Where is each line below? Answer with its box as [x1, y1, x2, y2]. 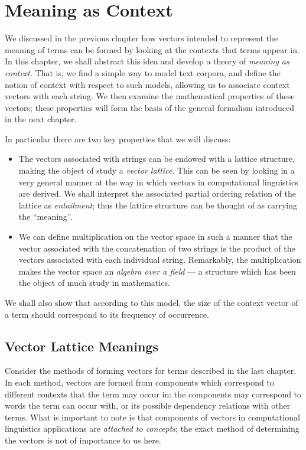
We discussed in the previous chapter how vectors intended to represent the [5, 32, 278, 44]
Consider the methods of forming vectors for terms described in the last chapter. [5, 364, 297, 377]
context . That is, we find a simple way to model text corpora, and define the [5, 66, 281, 79]
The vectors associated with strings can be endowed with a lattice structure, [18, 152, 295, 165]
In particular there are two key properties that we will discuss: [5, 132, 231, 145]
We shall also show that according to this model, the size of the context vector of [5, 296, 298, 308]
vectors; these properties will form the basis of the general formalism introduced [5, 101, 294, 113]
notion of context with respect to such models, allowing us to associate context [5, 78, 290, 90]
